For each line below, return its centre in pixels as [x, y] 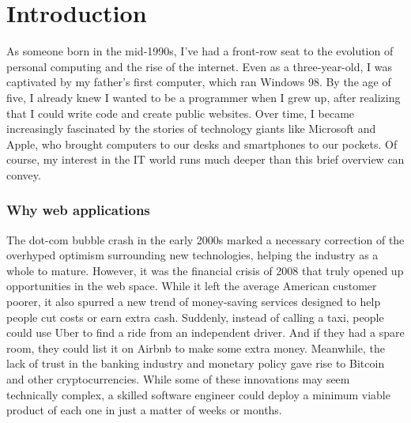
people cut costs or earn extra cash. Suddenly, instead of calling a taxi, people [195, 317]
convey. [24, 174]
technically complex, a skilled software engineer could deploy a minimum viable [198, 394]
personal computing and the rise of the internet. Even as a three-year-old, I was [199, 66]
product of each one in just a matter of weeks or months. [144, 410]
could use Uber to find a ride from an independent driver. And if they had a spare [205, 332]
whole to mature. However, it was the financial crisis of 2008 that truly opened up [205, 270]
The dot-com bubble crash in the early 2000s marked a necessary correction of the [205, 239]
